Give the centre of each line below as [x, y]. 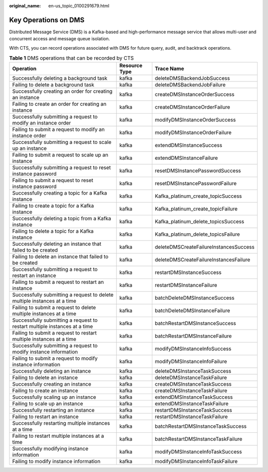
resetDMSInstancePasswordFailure [196, 184]
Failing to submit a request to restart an [58, 282]
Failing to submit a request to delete [54, 308]
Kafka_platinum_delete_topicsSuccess [199, 222]
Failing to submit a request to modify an [59, 130]
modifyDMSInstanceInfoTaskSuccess [198, 452]
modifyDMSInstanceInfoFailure [191, 361]
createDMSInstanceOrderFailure [192, 107]
